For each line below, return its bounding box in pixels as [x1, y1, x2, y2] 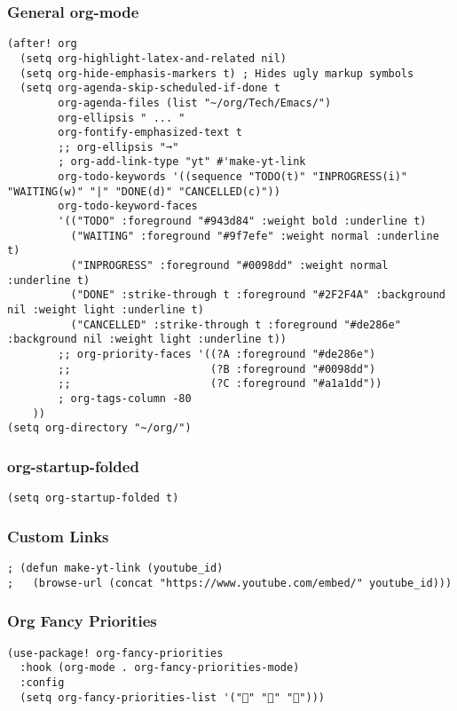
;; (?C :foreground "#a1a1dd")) [58, 377, 382, 391]
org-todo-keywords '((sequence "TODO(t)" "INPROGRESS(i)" [58, 170, 408, 184]
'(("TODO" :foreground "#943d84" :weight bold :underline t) [58, 215, 427, 228]
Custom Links [7, 525, 109, 547]
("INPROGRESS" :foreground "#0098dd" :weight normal [70, 259, 389, 273]
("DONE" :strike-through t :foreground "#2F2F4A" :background [70, 288, 445, 302]
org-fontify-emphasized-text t [58, 126, 242, 139]
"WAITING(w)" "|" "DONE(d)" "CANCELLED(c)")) [7, 185, 280, 198]
